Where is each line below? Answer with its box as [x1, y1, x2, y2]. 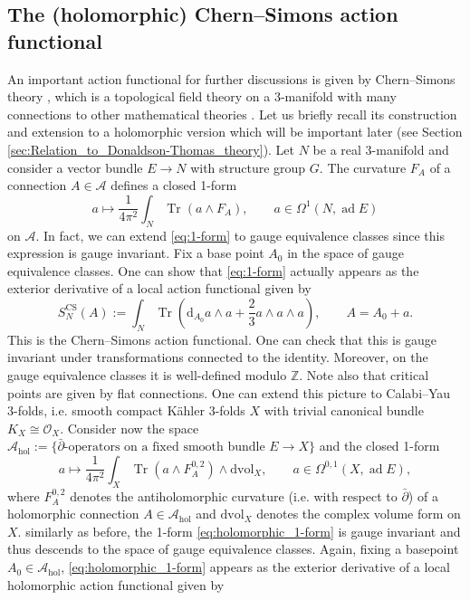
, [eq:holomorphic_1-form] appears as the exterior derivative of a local [61, 557, 450, 576]
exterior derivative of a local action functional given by [7, 279, 312, 298]
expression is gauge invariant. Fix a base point [7, 243, 264, 262]
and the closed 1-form [319, 436, 440, 455]
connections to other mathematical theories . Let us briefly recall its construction [7, 104, 457, 123]
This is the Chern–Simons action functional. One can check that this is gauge [7, 329, 437, 348]
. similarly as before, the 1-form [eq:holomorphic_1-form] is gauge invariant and [17, 521, 461, 540]
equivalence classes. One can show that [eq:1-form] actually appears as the [7, 261, 419, 280]
